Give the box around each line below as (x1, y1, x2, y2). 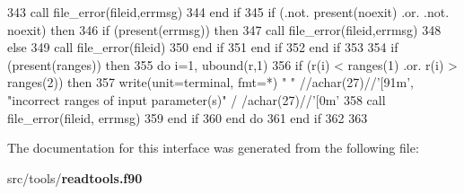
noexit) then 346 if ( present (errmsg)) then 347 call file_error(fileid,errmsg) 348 (7, 20, 442, 39)
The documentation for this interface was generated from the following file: (7, 138, 419, 157)
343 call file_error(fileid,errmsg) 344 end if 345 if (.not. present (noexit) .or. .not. (7, 3, 450, 21)
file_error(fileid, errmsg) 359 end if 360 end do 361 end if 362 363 (7, 108, 368, 127)
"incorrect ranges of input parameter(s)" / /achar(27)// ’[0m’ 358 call (7, 90, 386, 109)
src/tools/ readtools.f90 (7, 168, 143, 187)
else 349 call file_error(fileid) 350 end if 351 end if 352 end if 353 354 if (7, 38, 398, 57)
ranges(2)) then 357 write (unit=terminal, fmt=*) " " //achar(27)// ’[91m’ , (7, 73, 414, 92)
